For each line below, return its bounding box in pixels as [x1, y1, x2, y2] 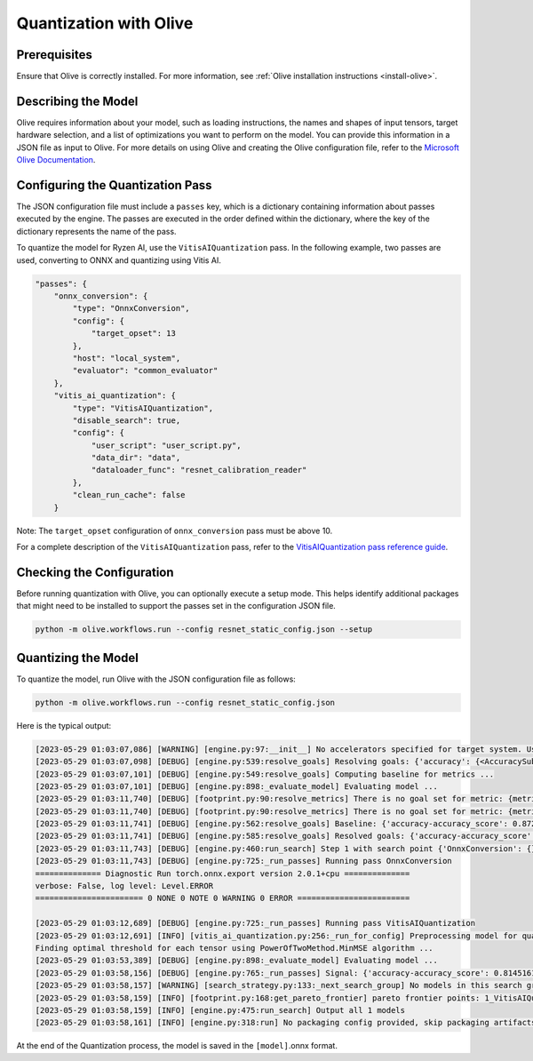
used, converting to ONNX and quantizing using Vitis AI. [16, 254, 222, 266]
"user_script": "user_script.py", [91, 440, 242, 451]
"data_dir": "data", [91, 453, 181, 463]
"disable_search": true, [72, 415, 181, 426]
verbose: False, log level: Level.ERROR [35, 881, 213, 891]
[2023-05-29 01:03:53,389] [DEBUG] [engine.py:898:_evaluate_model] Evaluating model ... [35, 955, 439, 966]
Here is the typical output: [16, 720, 112, 730]
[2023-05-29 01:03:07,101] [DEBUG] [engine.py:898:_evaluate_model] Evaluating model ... [35, 781, 439, 791]
